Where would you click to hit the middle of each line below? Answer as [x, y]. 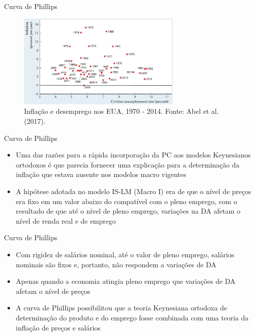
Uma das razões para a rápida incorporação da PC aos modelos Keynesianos [133, 155]
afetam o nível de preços [53, 291]
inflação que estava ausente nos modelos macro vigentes [101, 174]
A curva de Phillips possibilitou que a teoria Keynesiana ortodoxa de [121, 308]
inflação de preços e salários [58, 327]
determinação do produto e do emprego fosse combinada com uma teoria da [132, 317]
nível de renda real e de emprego [66, 220]
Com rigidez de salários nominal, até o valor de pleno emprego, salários [125, 254]
